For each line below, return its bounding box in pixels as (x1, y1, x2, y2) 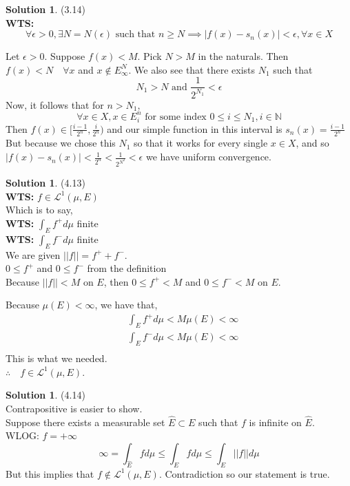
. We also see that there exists (128, 62, 256, 76)
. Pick (137, 49, 162, 63)
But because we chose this (6, 136, 116, 150)
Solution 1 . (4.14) (6, 388, 85, 402)
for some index (145, 112, 207, 122)
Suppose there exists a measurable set (6, 414, 165, 429)
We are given (6, 247, 61, 262)
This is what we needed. (6, 351, 107, 366)
